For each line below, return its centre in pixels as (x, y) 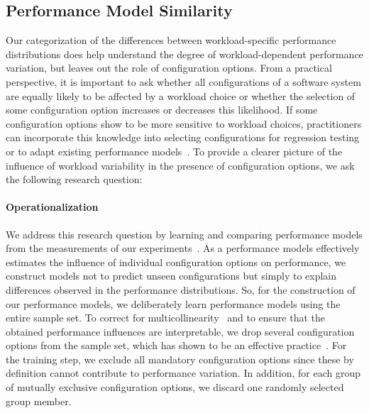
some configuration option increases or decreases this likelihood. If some (162, 110)
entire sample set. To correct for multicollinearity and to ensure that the (166, 318)
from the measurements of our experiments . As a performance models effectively (183, 248)
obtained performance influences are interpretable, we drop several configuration (180, 331)
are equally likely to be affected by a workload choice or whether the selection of (181, 95)
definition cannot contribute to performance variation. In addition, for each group (183, 373)
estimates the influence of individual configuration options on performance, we (176, 261)
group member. (39, 401)
